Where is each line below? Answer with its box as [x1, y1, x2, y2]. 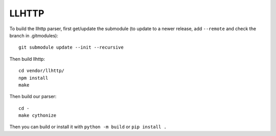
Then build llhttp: [9, 56, 45, 62]
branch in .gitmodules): [9, 32, 58, 38]
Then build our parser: [9, 94, 57, 100]
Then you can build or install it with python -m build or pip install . [9, 124, 167, 130]
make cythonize [18, 112, 57, 119]
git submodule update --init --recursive [18, 44, 124, 51]
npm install [18, 75, 49, 81]
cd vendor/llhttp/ [18, 68, 65, 74]
